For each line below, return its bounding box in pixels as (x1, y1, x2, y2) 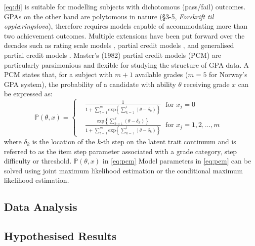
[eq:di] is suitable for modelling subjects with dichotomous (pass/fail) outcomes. (4, 1, 246, 11)
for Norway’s (209, 69, 248, 80)
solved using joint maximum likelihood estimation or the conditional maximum (4, 165, 243, 175)
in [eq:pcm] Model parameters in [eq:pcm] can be (102, 156, 251, 166)
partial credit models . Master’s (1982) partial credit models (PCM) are (4, 49, 221, 60)
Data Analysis (4, 199, 78, 214)
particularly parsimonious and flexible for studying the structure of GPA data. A (4, 59, 249, 70)
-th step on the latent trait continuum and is (101, 136, 236, 146)
